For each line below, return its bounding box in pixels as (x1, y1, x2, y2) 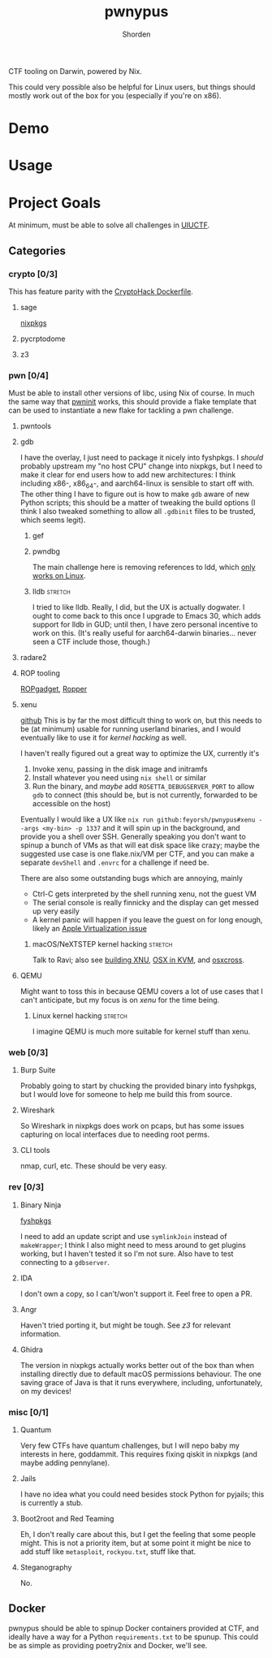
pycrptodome (19, 334, 66, 343)
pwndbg (32, 546, 61, 556)
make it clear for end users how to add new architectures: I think (19, 470, 236, 480)
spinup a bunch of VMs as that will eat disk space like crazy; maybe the (19, 840, 260, 850)
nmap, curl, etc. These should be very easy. (19, 1161, 168, 1171)
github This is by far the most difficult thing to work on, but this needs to (19, 715, 262, 725)
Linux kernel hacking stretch (32, 1011, 127, 1021)
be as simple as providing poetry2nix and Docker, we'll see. (8, 1640, 208, 1650)
